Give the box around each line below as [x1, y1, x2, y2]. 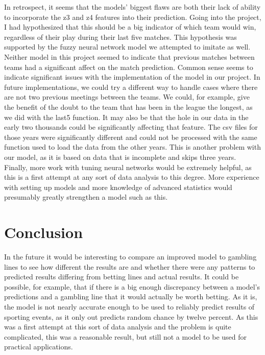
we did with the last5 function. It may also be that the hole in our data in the [4, 111, 249, 122]
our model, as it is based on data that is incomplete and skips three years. [4, 151, 236, 162]
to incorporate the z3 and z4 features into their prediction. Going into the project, [4, 11, 261, 22]
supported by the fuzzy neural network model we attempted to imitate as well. [4, 41, 251, 52]
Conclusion [4, 222, 83, 243]
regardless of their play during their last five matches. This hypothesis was [4, 31, 237, 42]
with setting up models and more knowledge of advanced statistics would [4, 181, 232, 192]
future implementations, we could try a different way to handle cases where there [4, 81, 258, 92]
